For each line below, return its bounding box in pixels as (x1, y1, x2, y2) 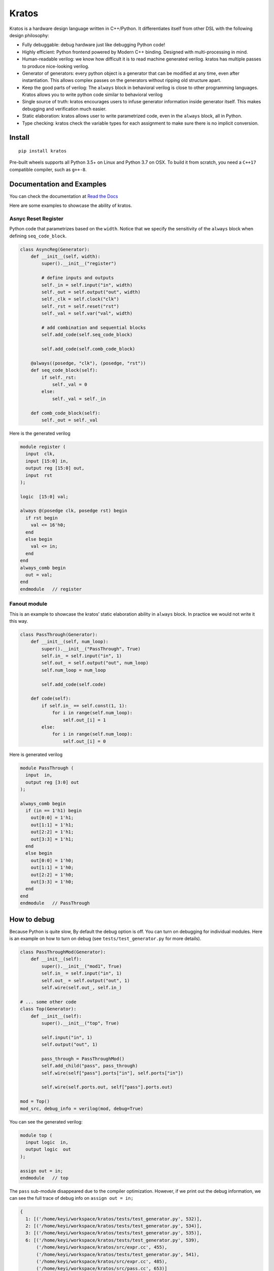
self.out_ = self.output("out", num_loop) (41, 660, 149, 666)
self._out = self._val (41, 417, 98, 423)
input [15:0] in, (25, 458, 68, 464)
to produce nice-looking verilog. (22, 63, 89, 69)
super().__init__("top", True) (41, 1020, 119, 1026)
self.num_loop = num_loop (41, 667, 106, 673)
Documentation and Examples (9, 179, 107, 188)
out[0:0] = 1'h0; (30, 857, 74, 863)
